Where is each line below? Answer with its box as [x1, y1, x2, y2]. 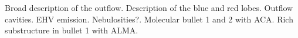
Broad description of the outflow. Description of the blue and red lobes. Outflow [5, 2, 293, 13]
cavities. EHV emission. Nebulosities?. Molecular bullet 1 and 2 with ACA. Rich [5, 13, 293, 25]
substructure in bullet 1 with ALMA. [5, 24, 138, 36]
